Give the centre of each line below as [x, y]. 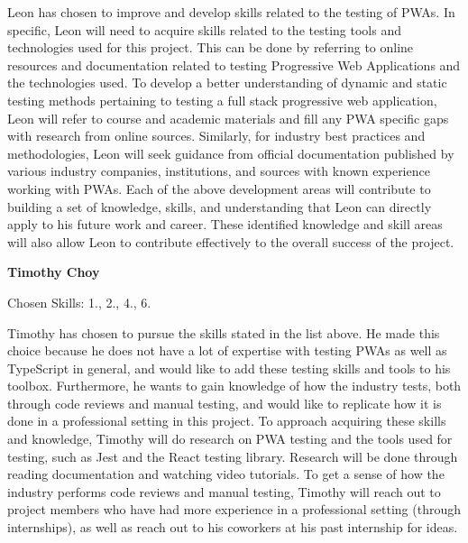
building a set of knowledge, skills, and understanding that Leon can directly [220, 206]
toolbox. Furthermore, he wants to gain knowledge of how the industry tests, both [234, 386]
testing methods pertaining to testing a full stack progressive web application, [222, 100]
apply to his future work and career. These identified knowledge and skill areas [225, 224]
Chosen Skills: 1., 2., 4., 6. [79, 302]
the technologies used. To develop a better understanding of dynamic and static [227, 83]
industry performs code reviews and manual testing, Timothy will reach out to [224, 491]
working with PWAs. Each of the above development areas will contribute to [219, 188]
